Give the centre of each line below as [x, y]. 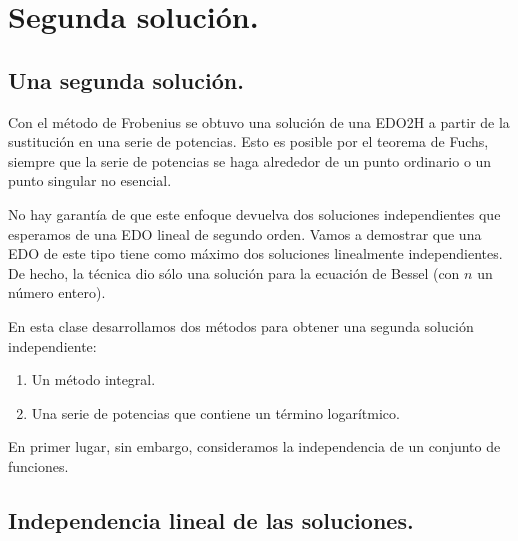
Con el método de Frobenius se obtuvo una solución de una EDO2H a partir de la [259, 121]
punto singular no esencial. [90, 180]
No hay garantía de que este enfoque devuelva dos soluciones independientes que [254, 213]
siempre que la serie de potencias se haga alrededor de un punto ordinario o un [250, 160]
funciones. [38, 465]
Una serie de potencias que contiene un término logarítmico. [215, 412]
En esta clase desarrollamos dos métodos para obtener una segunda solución [241, 325]
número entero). [57, 292]
